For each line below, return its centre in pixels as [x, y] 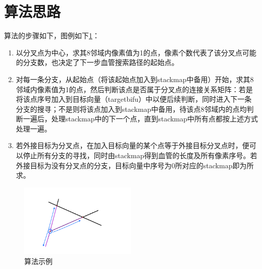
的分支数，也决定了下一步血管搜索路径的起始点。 [97, 62]
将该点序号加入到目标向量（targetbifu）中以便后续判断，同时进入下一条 [134, 99]
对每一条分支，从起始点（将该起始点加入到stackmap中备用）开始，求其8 [135, 79]
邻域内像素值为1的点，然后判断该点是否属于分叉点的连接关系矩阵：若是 [134, 89]
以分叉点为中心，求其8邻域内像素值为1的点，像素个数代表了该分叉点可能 [136, 52]
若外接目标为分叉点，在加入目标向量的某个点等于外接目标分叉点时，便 [133, 145]
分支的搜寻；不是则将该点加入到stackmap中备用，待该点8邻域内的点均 [131, 109]
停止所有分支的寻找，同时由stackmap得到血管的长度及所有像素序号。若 [140, 155]
